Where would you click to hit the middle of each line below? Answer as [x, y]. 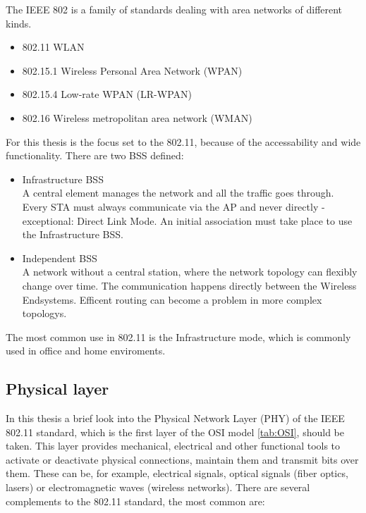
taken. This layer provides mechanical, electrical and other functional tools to [173, 446]
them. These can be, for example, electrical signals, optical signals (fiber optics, [177, 473]
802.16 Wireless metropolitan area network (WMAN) [137, 117]
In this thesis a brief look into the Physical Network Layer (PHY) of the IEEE [175, 418]
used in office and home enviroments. [86, 351]
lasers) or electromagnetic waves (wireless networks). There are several [158, 487]
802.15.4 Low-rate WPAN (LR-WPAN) [107, 94]
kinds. [19, 23]
